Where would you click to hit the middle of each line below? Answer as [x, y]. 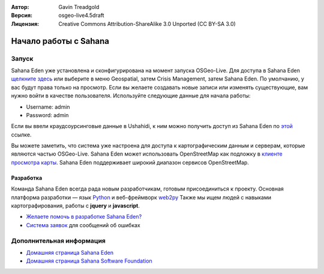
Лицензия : [25, 23]
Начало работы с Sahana [60, 41]
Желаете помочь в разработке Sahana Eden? [84, 217]
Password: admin [47, 115]
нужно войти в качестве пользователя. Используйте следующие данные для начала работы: [131, 96]
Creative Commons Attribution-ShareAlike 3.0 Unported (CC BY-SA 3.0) [147, 23]
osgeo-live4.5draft [81, 16]
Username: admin [48, 107]
